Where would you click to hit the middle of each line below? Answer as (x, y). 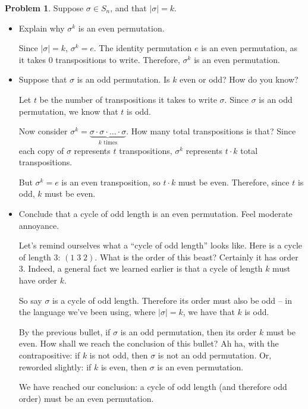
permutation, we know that (68, 111)
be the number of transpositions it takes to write (128, 99)
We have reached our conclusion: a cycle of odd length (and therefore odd (153, 387)
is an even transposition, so (111, 182)
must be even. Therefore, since (234, 182)
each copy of (41, 150)
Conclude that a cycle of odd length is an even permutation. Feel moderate (155, 213)
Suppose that (43, 79)
